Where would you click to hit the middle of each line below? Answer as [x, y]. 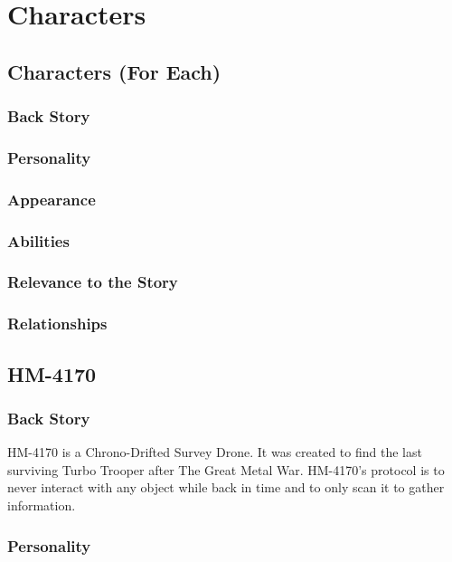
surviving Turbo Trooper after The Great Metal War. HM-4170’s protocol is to [226, 469]
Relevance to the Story [93, 282]
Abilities [38, 240]
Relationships [57, 324]
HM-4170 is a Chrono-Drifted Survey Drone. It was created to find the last [215, 452]
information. [42, 505]
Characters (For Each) [114, 71]
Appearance [52, 199]
